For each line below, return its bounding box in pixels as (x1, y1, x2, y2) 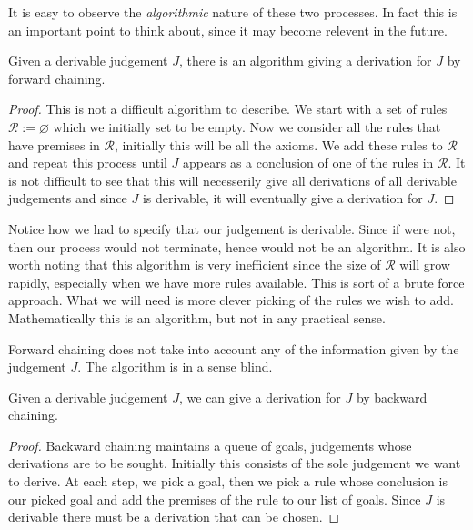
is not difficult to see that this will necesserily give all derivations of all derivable (8, 170, 457, 189)
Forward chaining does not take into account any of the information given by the (8, 339, 459, 358)
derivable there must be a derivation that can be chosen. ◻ (8, 507, 340, 526)
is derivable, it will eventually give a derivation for (142, 189, 423, 208)
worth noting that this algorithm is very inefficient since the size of (8, 255, 381, 274)
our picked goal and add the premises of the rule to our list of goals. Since (8, 489, 421, 508)
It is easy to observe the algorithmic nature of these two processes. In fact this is (8, 3, 458, 21)
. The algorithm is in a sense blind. (77, 357, 273, 376)
